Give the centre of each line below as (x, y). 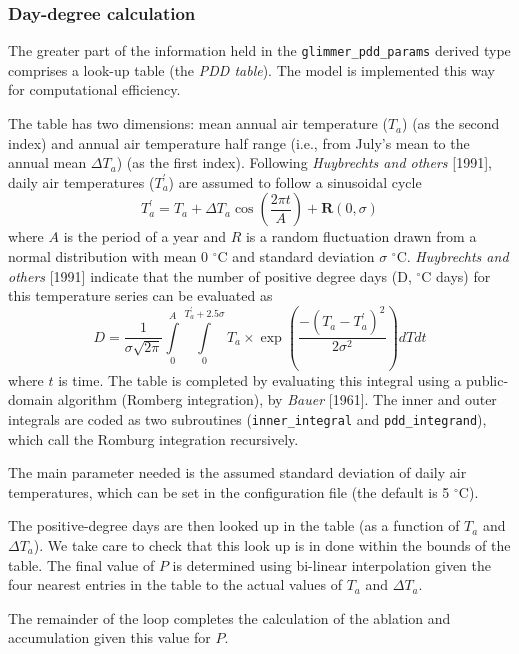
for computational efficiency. (94, 89)
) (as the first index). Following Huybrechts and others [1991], (304, 162)
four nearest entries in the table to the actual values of (175, 584)
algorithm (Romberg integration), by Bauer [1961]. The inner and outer (277, 399)
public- (487, 379)
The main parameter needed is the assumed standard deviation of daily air (237, 472)
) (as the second (451, 123)
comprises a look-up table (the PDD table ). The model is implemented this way (251, 69)
